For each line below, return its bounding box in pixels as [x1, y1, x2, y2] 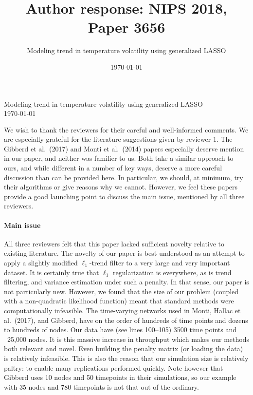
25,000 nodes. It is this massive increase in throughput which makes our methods [7, 334, 249, 344]
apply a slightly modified [4, 258, 78, 268]
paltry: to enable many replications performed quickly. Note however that [4, 362, 223, 373]
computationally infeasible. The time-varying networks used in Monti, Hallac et [4, 305, 241, 315]
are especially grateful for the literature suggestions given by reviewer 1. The [4, 134, 233, 144]
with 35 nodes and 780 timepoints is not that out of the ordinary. [4, 381, 199, 392]
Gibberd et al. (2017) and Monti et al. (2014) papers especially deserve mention [4, 143, 244, 153]
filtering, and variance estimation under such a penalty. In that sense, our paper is [4, 277, 249, 287]
